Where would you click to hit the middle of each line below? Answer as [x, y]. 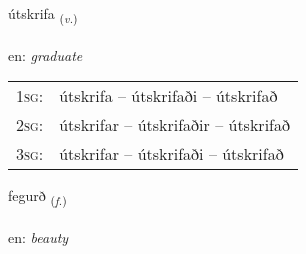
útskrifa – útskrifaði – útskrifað [168, 96]
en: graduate [45, 54]
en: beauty [38, 237]
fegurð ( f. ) [37, 197]
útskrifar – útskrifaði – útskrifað [171, 154]
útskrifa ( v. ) [43, 14]
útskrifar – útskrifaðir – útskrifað [174, 125]
